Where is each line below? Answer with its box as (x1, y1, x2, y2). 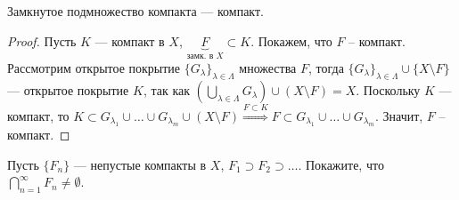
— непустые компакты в (73, 155, 207, 173)
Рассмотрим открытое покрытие (7, 59, 181, 77)
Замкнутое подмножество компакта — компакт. (7, 2, 264, 20)
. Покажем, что (250, 31, 332, 50)
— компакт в (94, 31, 165, 50)
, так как (143, 80, 191, 99)
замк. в (186, 52, 214, 61)
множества (239, 59, 297, 77)
